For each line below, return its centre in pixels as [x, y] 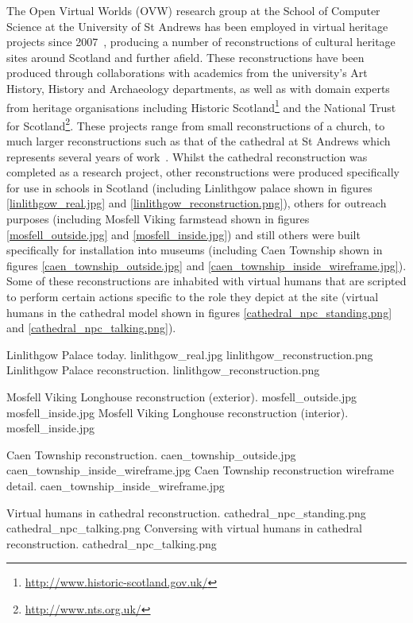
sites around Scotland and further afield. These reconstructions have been [185, 57]
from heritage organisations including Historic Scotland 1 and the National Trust [201, 106]
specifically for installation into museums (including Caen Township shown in [195, 250]
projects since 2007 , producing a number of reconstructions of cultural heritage [201, 42]
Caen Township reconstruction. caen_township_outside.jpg [151, 454]
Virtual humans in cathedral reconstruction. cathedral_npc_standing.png [186, 512]
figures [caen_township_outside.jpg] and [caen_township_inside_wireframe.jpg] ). [206, 265]
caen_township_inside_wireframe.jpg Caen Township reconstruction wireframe [200, 470]
